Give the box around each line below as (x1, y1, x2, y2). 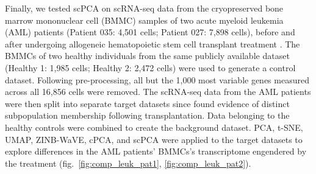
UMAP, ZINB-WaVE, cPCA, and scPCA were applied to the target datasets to (5, 133, 303, 145)
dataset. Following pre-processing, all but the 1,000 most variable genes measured (5, 73, 309, 86)
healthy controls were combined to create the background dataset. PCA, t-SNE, (5, 120, 303, 133)
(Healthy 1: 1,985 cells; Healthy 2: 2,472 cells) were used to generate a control (5, 61, 296, 74)
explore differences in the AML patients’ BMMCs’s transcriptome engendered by (5, 145, 307, 158)
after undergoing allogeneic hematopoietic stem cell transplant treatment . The (5, 37, 300, 50)
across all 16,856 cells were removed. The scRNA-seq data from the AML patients (5, 85, 311, 98)
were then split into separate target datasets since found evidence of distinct (5, 97, 290, 110)
